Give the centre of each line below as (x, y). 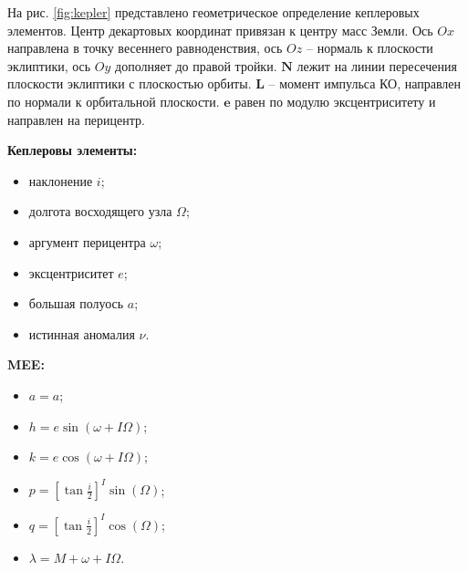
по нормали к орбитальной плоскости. (114, 101)
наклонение (61, 180)
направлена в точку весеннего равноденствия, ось (145, 48)
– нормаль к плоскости (369, 48)
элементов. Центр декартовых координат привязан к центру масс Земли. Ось (220, 30)
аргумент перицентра (87, 241)
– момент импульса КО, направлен (365, 83)
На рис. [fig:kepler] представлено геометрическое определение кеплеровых (213, 12)
